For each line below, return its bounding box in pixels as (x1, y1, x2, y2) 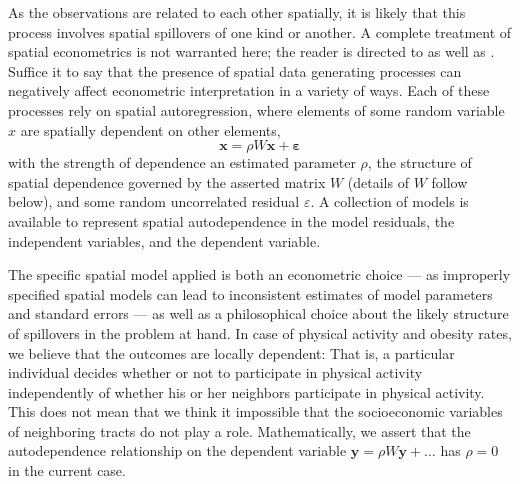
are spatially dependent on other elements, (20, 119, 281, 140)
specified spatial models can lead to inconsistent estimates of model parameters (8, 283, 493, 304)
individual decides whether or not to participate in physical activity (8, 362, 423, 383)
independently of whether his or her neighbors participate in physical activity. (8, 381, 485, 402)
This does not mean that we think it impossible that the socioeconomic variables (8, 401, 503, 422)
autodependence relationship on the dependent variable (8, 440, 347, 461)
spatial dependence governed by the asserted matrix (8, 171, 326, 192)
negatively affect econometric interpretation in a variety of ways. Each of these (8, 80, 490, 101)
